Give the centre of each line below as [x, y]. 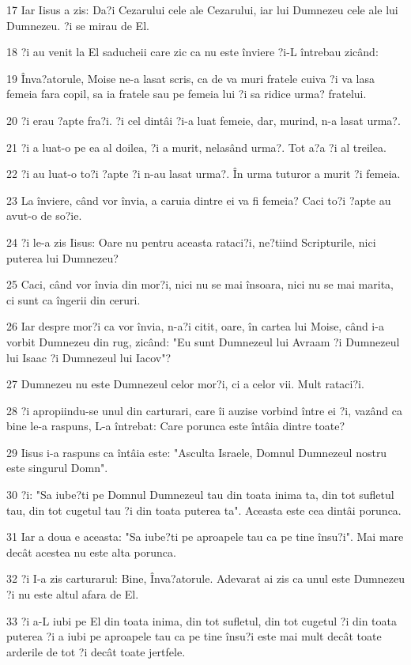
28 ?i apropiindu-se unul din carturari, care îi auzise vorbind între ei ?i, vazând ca [204, 410]
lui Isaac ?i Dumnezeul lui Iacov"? [89, 357]
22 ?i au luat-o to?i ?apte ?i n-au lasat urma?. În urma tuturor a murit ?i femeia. [204, 174]
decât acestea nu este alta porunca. [91, 552]
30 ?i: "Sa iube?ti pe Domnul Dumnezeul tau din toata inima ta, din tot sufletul [200, 495]
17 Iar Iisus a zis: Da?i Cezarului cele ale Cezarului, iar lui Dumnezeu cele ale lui [202, 9]
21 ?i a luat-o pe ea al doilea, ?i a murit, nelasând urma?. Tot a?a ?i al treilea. [196, 147]
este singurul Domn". [57, 468]
